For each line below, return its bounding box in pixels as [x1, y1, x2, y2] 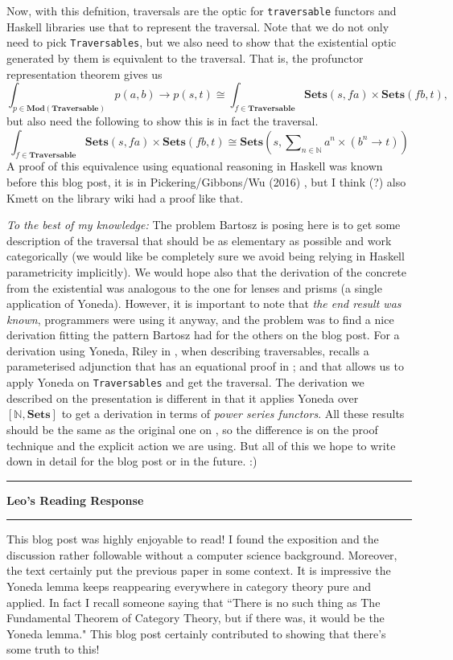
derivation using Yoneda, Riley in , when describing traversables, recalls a [6, 342, 369, 359]
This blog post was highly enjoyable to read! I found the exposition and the [6, 531, 379, 547]
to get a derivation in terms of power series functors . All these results [61, 405, 405, 422]
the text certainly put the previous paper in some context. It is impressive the [6, 562, 391, 579]
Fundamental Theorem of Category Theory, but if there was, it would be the [6, 609, 385, 626]
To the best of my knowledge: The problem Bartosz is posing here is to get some [6, 216, 401, 233]
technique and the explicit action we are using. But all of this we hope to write [6, 437, 396, 453]
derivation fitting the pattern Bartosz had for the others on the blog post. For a [6, 326, 400, 343]
